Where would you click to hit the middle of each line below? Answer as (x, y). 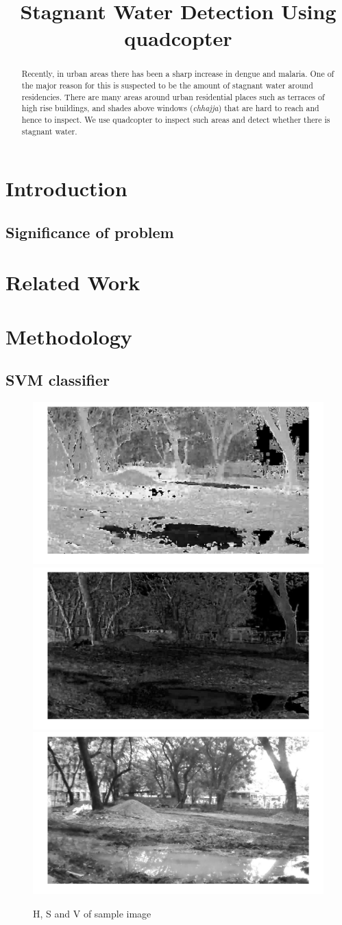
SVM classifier (58, 380)
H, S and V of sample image (92, 914)
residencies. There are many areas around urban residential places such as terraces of (173, 96)
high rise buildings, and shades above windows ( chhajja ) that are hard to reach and (170, 108)
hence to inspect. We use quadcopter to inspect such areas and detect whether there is (176, 119)
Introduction (66, 188)
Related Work (73, 282)
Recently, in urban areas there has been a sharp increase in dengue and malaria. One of (178, 74)
